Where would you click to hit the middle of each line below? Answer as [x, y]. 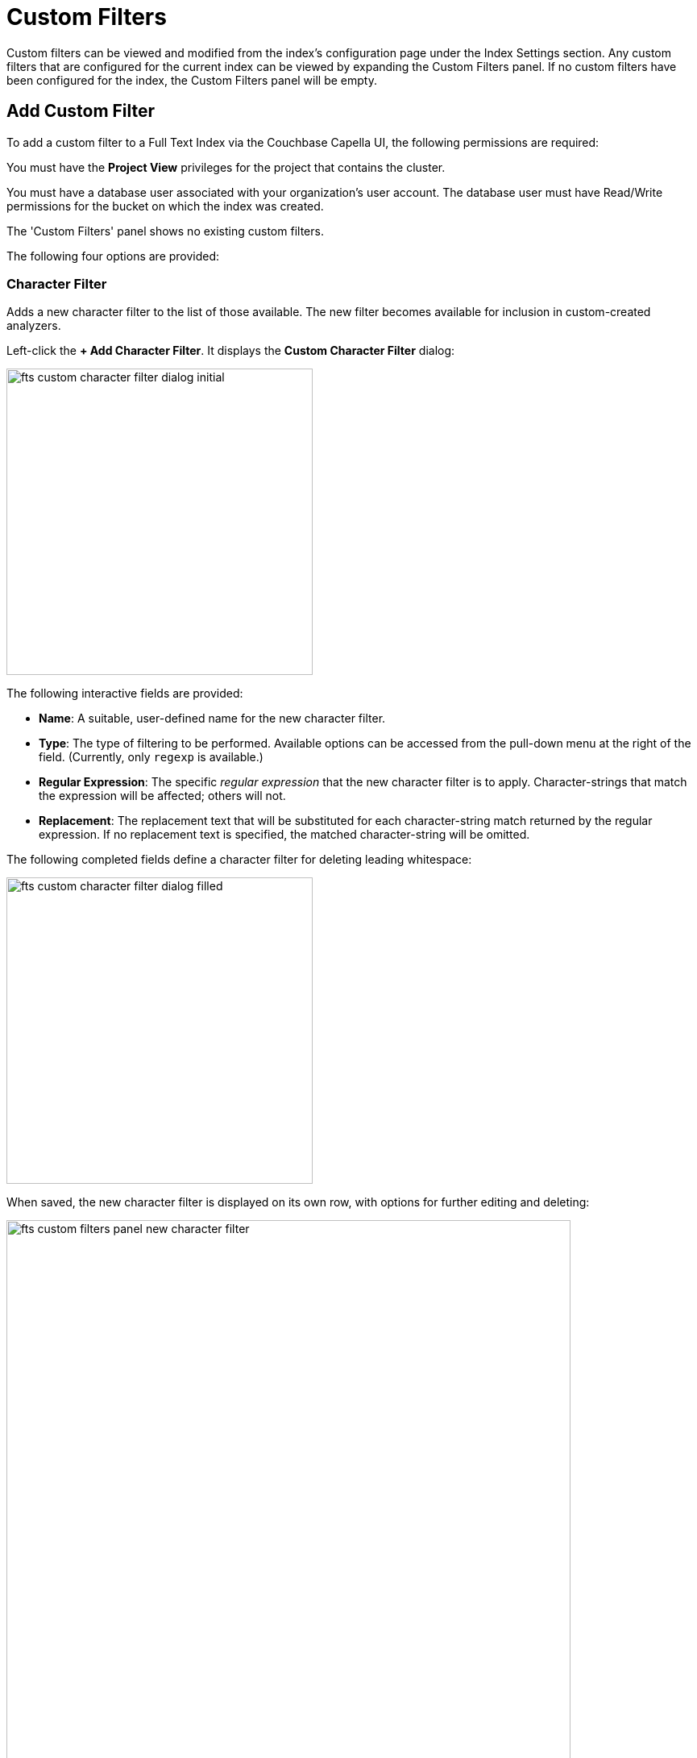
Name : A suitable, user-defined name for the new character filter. [212, 719]
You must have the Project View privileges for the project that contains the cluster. [226, 167]
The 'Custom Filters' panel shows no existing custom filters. [165, 231]
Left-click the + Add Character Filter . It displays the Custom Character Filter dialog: [231, 351]
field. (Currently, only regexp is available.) [151, 757]
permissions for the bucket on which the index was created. [165, 206]
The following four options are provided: [113, 256]
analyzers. [34, 326]
